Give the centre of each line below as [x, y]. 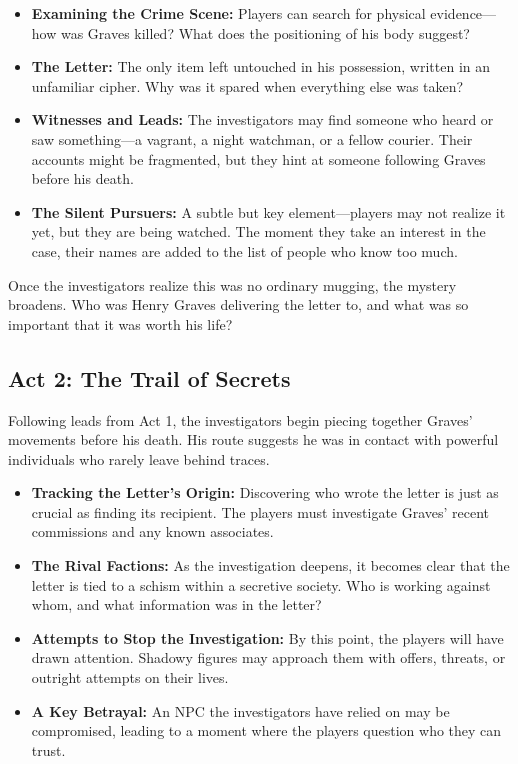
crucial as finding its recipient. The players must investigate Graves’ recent [260, 511]
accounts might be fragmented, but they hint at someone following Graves [258, 158]
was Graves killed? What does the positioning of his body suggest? [265, 32]
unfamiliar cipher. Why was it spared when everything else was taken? [247, 85]
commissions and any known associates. [152, 531]
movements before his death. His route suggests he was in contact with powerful [253, 439]
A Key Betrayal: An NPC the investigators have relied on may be [240, 710]
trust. [48, 749]
